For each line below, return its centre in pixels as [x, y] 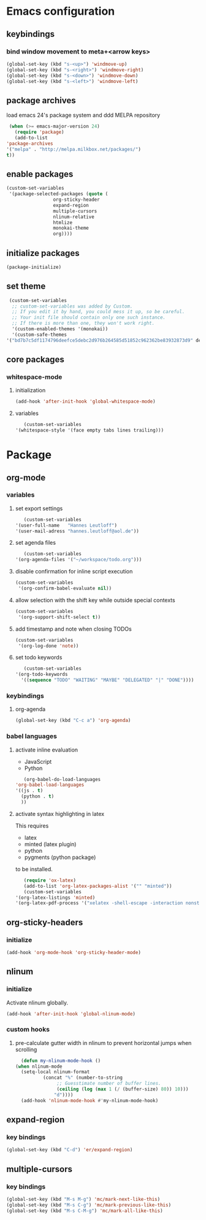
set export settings [39, 508]
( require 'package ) [39, 132]
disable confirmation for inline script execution [74, 572]
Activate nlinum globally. [37, 1003]
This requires [32, 826]
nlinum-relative [74, 217]
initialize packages [43, 253]
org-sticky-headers [45, 922]
